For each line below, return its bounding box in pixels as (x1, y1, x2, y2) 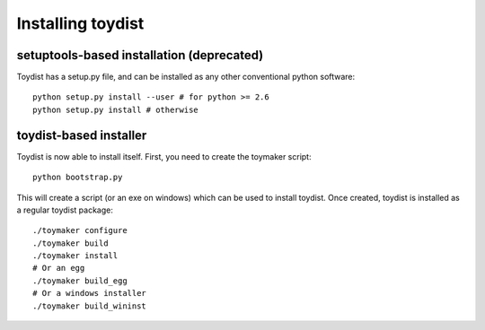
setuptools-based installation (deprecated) (16, 48, 264, 63)
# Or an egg (32, 263, 85, 274)
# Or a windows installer (32, 288, 147, 299)
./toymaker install (32, 251, 119, 261)
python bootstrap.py (32, 172, 123, 183)
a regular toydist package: (16, 204, 114, 215)
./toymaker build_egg (32, 275, 128, 286)
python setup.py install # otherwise (32, 104, 199, 115)
